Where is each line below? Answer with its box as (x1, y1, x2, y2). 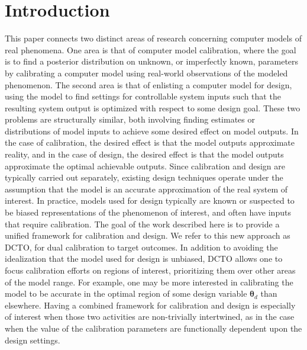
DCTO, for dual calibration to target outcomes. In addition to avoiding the (5, 240, 278, 253)
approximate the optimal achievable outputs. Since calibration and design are (5, 159, 285, 172)
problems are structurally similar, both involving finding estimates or (5, 113, 255, 126)
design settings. (5, 333, 60, 346)
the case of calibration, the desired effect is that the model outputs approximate (5, 136, 295, 149)
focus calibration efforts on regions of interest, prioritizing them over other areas (5, 264, 296, 276)
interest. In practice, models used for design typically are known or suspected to (5, 194, 295, 207)
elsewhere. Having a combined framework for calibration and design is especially (5, 298, 296, 311)
